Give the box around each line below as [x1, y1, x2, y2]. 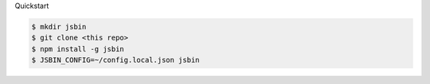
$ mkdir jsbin [31, 22, 87, 31]
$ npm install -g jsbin [31, 44, 125, 53]
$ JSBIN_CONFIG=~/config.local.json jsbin [31, 55, 200, 65]
